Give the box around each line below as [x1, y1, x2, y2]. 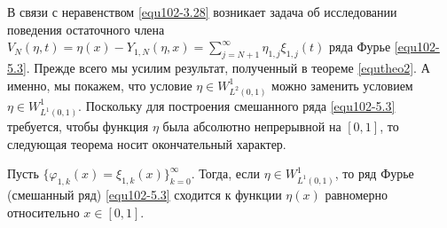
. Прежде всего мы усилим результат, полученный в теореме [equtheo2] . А [26, 58, 430, 76]
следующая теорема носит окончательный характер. [7, 134, 286, 153]
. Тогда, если [191, 164, 260, 183]
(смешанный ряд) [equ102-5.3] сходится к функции [7, 185, 282, 204]
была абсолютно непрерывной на [162, 117, 341, 136]
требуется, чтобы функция [7, 117, 149, 136]
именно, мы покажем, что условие [7, 75, 192, 94]
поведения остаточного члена [7, 20, 165, 38]
